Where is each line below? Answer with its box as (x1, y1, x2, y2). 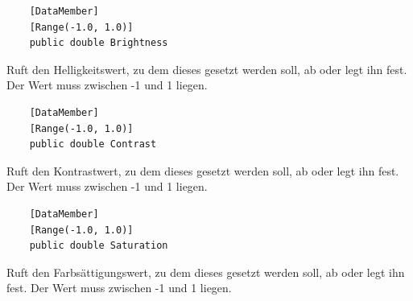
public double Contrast (29, 138, 157, 150)
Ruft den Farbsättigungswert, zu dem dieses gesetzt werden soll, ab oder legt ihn (6, 263, 405, 280)
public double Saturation (29, 240, 168, 252)
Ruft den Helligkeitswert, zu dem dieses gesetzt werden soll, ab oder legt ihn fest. (6, 60, 407, 77)
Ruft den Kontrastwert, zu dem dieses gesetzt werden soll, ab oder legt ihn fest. (6, 162, 399, 179)
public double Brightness (29, 37, 168, 49)
